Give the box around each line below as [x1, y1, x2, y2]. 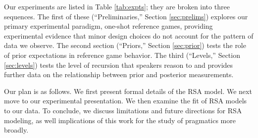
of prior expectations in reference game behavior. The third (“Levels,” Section [4, 49, 240, 60]
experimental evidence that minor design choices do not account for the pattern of [4, 30, 254, 41]
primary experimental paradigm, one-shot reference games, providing [4, 21, 213, 31]
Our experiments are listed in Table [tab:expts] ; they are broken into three [4, 1, 230, 11]
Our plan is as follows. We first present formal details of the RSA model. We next [4, 86, 252, 96]
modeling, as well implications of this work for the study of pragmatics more [4, 115, 236, 125]
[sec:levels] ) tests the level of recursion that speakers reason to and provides [4, 59, 233, 70]
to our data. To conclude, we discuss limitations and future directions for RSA [4, 105, 242, 115]
